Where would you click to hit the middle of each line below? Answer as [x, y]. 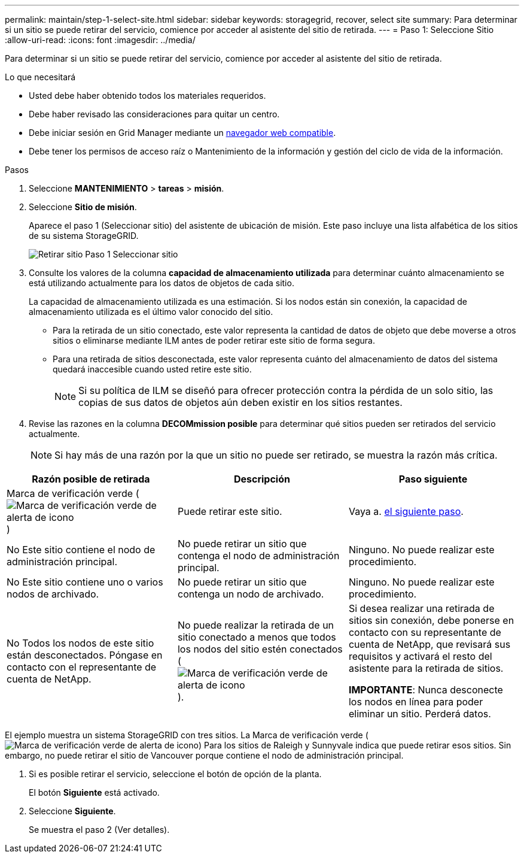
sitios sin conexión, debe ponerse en [431, 620]
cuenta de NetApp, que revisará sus [429, 644]
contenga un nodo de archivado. [251, 594]
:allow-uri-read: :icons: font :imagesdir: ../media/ [100, 40]
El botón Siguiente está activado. [94, 792]
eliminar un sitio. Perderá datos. [420, 714]
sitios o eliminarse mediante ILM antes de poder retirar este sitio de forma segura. [214, 340]
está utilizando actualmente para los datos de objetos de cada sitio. [162, 283]
